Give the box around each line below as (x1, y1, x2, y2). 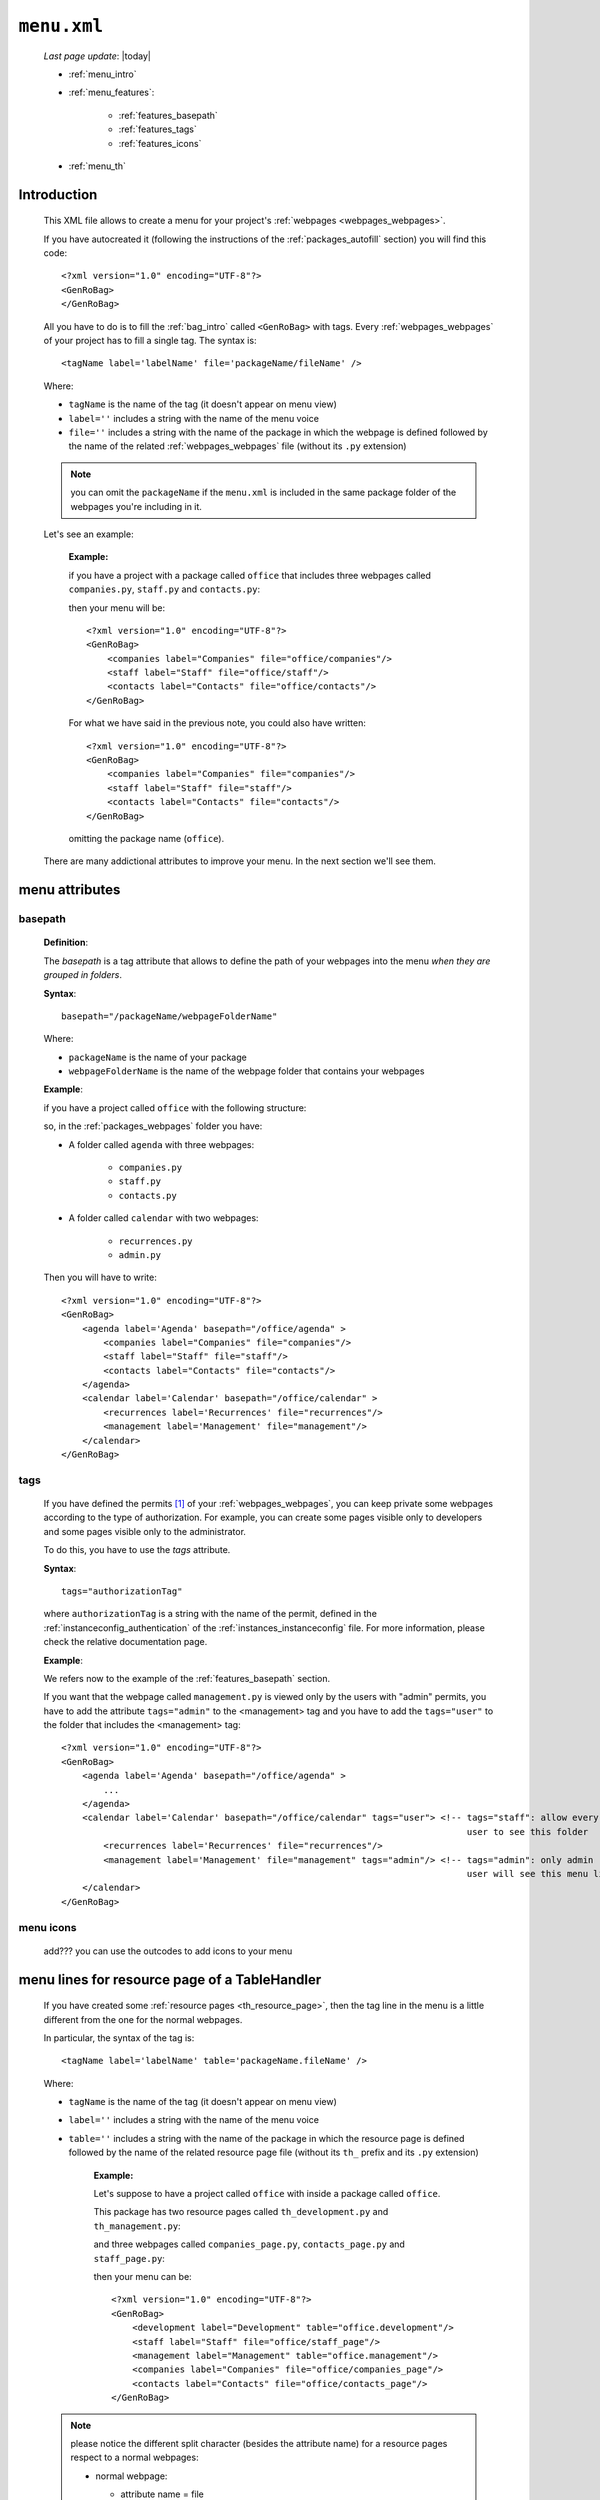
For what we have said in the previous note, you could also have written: (68, 717, 367, 729)
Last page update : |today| (43, 50, 152, 62)
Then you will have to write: (43, 1271, 157, 1284)
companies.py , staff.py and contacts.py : (68, 583, 260, 595)
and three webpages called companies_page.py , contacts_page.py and (93, 2238, 405, 2250)
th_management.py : (93, 2220, 181, 2232)
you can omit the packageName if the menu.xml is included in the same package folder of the (70, 486, 457, 499)
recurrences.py (118, 1235, 194, 1247)
